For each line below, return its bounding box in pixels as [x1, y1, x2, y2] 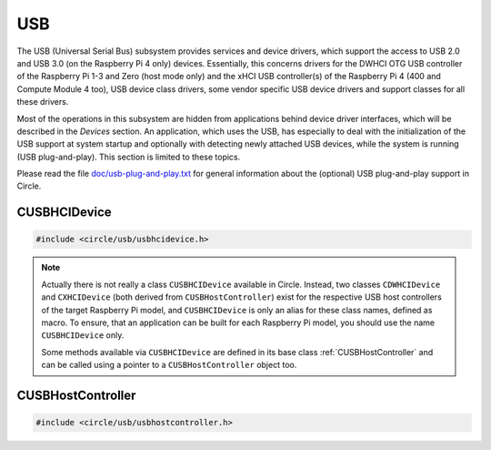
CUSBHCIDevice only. [41, 330, 125, 341]
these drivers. [16, 97, 69, 107]
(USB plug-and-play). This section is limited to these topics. [16, 151, 241, 162]
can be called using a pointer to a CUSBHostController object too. [41, 360, 297, 371]
